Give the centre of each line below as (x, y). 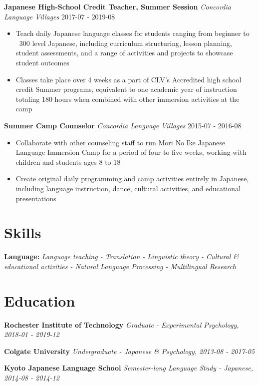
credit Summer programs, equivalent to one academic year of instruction (126, 89)
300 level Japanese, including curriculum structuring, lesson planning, (126, 43)
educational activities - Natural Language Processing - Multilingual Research (120, 266)
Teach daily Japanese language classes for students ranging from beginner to (132, 33)
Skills (23, 232)
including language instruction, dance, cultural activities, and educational (128, 188)
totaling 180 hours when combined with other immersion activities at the (128, 99)
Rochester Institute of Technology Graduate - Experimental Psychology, (122, 324)
